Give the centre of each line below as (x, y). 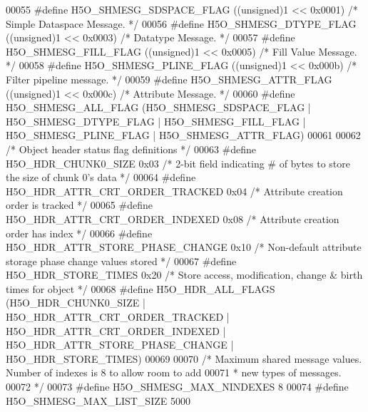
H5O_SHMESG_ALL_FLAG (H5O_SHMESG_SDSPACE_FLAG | (158, 107)
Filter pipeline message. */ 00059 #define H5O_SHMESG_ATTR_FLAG (169, 79)
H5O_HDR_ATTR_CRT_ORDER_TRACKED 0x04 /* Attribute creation (174, 191)
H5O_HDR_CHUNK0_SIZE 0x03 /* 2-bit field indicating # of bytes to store (178, 163)
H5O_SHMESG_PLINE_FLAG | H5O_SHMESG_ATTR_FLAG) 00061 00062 (183, 135)
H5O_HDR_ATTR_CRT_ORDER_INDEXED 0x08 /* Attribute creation (173, 218)
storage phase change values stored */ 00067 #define (121, 261)
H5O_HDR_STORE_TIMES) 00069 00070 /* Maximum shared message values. (184, 358)
